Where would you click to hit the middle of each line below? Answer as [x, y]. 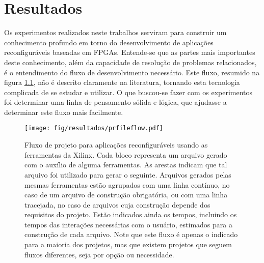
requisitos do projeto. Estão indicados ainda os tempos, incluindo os [131, 214]
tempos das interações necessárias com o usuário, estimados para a [128, 224]
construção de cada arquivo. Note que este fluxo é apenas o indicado [131, 234]
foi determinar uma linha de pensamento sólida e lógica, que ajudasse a [115, 102]
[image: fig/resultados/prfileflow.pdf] [94, 128]
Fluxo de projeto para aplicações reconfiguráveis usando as [116, 145]
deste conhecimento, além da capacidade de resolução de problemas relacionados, [130, 62]
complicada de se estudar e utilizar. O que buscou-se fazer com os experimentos [128, 92]
